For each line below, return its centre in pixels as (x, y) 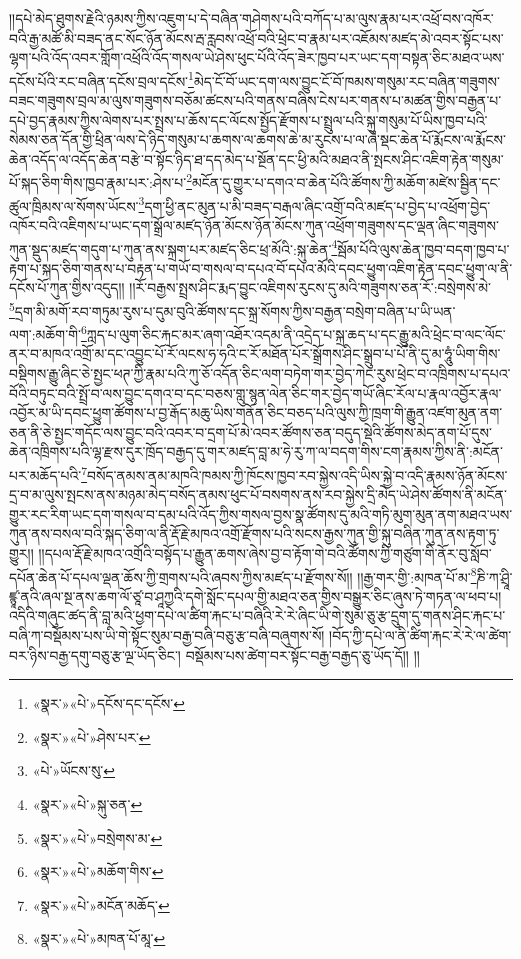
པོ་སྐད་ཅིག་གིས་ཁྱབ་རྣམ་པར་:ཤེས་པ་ (98, 182)
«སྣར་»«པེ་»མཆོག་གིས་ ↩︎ (98, 871)
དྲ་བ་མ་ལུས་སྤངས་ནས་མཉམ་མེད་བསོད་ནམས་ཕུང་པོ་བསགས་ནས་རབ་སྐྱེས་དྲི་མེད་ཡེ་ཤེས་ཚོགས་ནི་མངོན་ (258, 494)
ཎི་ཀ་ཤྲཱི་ (494, 576)
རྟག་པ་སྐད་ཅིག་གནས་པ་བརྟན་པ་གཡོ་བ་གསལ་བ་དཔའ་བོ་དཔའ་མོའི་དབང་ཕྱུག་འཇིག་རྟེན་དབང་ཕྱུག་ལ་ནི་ (261, 267)
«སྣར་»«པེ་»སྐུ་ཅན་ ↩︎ (87, 804)
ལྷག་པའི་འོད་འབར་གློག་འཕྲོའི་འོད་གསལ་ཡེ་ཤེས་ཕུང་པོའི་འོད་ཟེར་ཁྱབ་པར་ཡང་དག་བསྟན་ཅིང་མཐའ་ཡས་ (257, 57)
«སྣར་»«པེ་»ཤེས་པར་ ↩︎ (91, 736)
